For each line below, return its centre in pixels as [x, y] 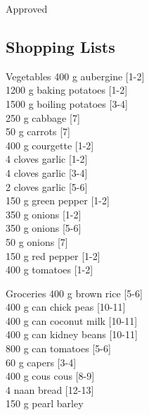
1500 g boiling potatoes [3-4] [67, 103]
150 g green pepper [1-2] [58, 200]
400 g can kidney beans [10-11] [72, 334]
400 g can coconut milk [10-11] [72, 320]
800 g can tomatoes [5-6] [58, 348]
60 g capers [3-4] [41, 362]
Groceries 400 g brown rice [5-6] [74, 293]
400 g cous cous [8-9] [50, 376]
